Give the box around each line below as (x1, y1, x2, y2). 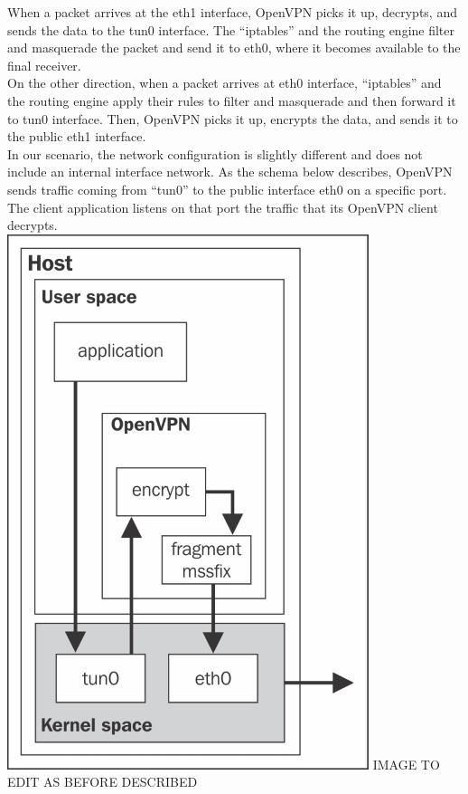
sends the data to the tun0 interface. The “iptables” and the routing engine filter (7, 20, 455, 39)
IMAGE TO (372, 754, 440, 773)
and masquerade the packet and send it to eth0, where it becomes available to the (7, 38, 461, 57)
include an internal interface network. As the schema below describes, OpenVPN (7, 162, 453, 181)
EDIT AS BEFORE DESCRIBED (7, 772, 198, 791)
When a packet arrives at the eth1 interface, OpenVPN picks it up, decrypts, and (7, 3, 457, 21)
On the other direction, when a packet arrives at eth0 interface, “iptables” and (7, 73, 442, 92)
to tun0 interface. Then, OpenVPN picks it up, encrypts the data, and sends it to (7, 109, 458, 128)
